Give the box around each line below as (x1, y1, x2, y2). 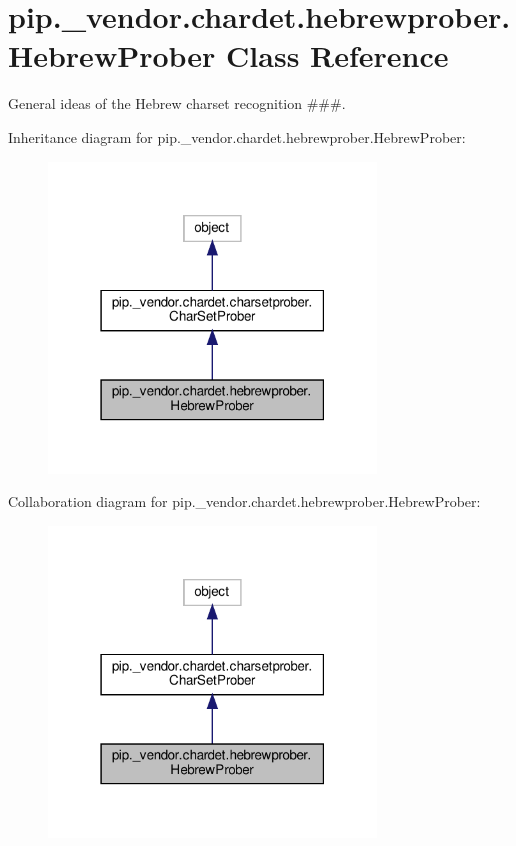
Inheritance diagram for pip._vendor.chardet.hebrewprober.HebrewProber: (8, 126, 466, 147)
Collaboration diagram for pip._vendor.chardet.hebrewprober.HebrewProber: (8, 491, 481, 512)
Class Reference (226, 35, 449, 76)
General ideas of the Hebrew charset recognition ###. (8, 93, 346, 114)
